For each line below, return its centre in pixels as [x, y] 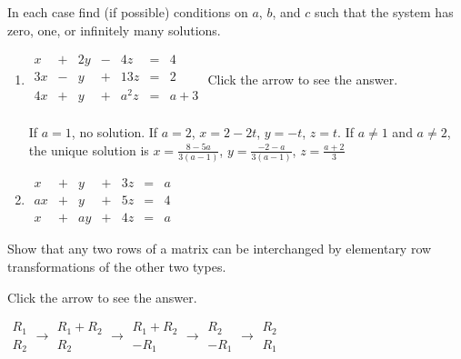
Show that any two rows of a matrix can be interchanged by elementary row [220, 249]
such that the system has [384, 12]
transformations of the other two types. [117, 266]
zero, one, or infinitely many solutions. [114, 30]
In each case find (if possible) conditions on [128, 12]
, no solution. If [115, 132]
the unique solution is [89, 150]
